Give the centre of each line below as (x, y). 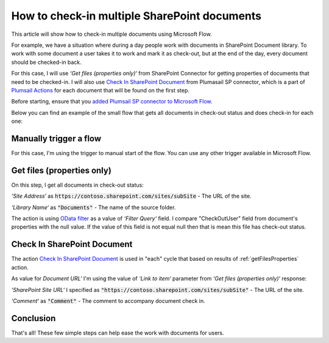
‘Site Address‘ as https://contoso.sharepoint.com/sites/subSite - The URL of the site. (132, 196)
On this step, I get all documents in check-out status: (78, 185)
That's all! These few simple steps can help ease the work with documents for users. (118, 333)
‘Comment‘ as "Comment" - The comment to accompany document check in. (108, 300)
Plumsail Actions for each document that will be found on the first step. (101, 90)
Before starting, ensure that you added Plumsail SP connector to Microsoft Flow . (112, 102)
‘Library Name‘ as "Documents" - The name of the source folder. (94, 207)
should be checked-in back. (46, 62)
